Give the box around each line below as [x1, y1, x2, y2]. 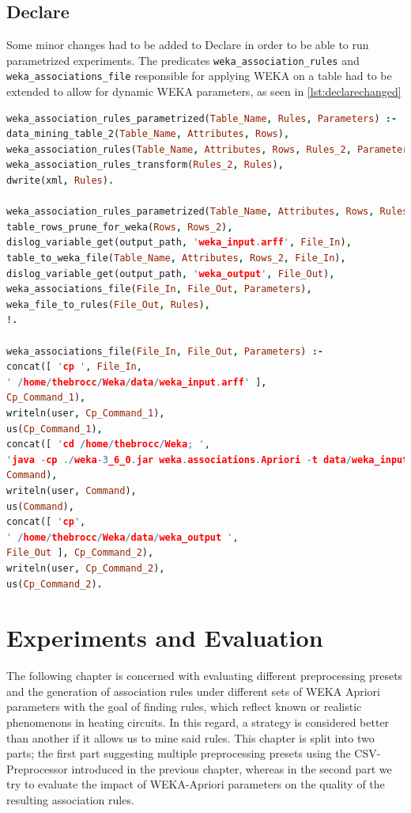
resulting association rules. [6, 791, 134, 807]
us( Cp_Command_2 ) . [6, 578, 103, 590]
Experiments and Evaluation [6, 621, 323, 654]
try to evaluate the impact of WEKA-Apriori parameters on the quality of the [6, 776, 385, 792]
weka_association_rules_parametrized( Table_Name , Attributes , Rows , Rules [6, 206, 409, 218]
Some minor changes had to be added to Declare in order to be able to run [6, 36, 369, 53]
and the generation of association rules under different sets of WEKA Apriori [6, 682, 380, 699]
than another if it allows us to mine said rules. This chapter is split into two [6, 729, 375, 746]
